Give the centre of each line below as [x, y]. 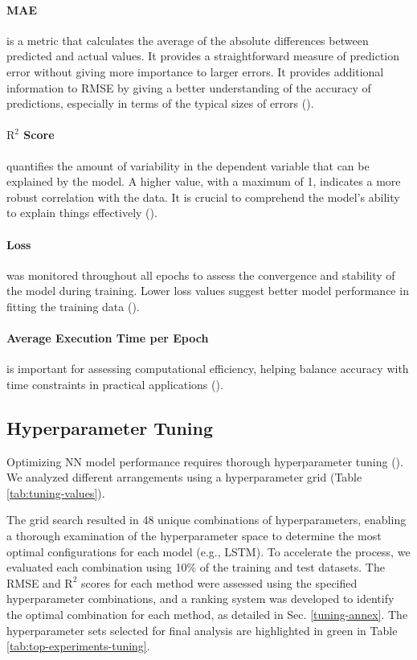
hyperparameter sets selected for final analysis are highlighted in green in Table [202, 630]
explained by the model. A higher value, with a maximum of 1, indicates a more [204, 181]
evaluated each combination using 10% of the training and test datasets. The [196, 567]
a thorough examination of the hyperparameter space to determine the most [194, 536]
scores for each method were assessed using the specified [219, 582]
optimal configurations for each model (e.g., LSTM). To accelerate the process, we [208, 551]
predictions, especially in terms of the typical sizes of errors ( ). [160, 103]
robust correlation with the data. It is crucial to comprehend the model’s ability [203, 197]
